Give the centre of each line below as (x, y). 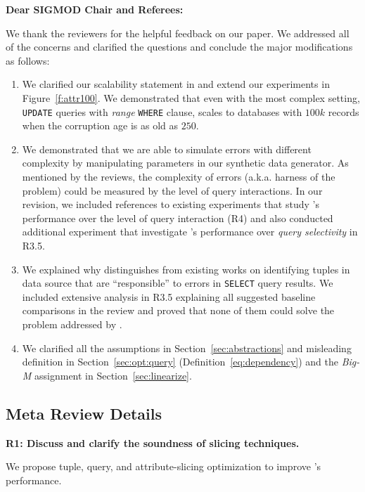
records (344, 111)
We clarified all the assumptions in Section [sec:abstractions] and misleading (187, 348)
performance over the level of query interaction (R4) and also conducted (178, 218)
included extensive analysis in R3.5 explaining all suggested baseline (169, 296)
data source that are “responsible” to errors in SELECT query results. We (178, 283)
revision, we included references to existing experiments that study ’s (171, 204)
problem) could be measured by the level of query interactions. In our (172, 190)
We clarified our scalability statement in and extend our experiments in (176, 84)
